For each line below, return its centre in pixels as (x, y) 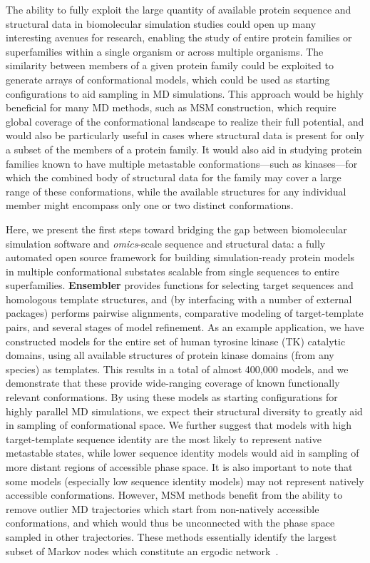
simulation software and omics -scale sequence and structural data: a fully (166, 243)
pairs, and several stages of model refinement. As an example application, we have (185, 327)
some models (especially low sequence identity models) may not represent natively (185, 481)
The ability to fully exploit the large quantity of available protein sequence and (179, 9)
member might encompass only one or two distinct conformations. (150, 205)
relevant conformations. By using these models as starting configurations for (172, 397)
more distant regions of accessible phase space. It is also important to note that (179, 467)
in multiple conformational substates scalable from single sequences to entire (173, 271)
